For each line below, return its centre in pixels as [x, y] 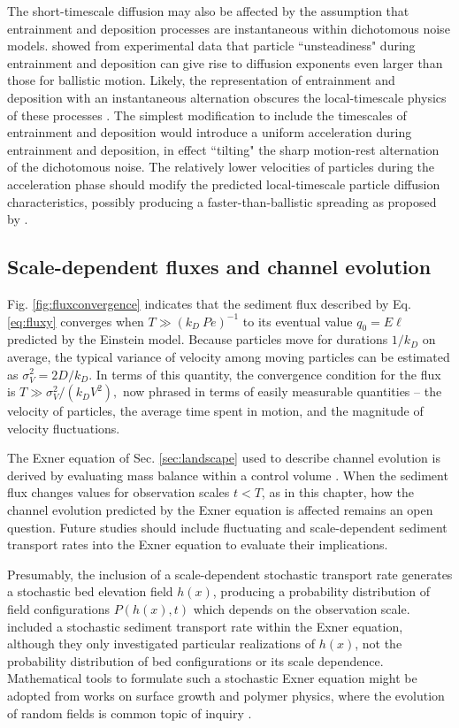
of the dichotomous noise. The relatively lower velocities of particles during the [221, 167]
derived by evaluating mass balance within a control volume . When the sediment [228, 475]
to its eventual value [298, 321]
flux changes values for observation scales [119, 492]
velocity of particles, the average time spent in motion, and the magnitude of [215, 411]
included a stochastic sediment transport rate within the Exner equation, [205, 626]
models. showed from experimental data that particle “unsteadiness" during [211, 46]
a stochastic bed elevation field [90, 591]
